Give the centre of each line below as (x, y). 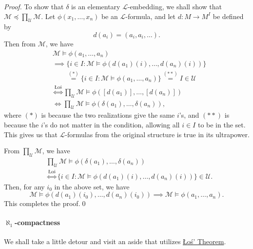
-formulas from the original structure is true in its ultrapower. (157, 134)
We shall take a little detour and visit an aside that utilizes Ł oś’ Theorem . (115, 241)
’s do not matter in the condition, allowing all (111, 124)
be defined (228, 16)
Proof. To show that (34, 6)
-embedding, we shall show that (175, 6)
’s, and (189, 115)
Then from (20, 43)
